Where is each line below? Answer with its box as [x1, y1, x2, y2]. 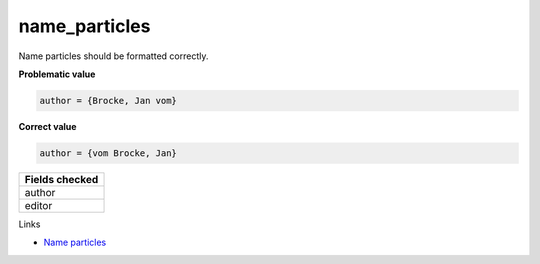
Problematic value [18, 68, 96, 80]
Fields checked [24, 172, 99, 186]
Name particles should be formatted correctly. [18, 50, 209, 62]
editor [24, 198, 53, 212]
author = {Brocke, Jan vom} [39, 95, 177, 106]
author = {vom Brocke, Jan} [39, 147, 177, 159]
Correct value [18, 120, 77, 132]
